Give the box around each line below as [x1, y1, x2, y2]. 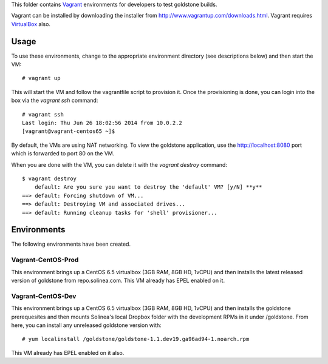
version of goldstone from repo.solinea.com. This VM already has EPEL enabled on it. [11, 277, 225, 284]
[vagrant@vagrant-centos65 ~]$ [22, 128, 115, 135]
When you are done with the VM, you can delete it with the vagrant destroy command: [11, 161, 228, 168]
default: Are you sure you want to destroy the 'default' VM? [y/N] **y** [34, 184, 262, 190]
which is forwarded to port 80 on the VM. [11, 150, 115, 157]
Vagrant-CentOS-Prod [11, 255, 79, 264]
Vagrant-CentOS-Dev [11, 292, 77, 300]
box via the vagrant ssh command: [11, 97, 98, 104]
